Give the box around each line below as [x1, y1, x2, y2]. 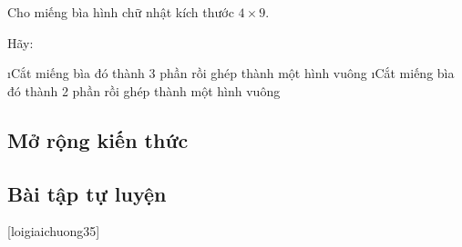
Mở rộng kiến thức [7, 125, 189, 153]
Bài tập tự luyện [7, 179, 167, 207]
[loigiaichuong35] [7, 222, 100, 241]
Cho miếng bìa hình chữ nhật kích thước [7, 3, 234, 21]
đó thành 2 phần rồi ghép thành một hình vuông [7, 81, 281, 100]
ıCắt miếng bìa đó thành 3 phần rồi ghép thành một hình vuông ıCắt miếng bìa [7, 64, 455, 83]
